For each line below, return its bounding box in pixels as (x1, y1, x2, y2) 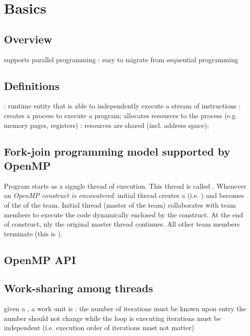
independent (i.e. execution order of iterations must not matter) (4, 322, 195, 333)
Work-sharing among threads (4, 281, 153, 296)
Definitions (4, 78, 60, 93)
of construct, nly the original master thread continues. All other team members (4, 219, 240, 229)
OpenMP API (4, 252, 76, 267)
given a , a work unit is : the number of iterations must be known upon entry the (4, 303, 246, 314)
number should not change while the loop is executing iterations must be (4, 313, 221, 323)
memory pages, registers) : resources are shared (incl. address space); (4, 120, 209, 130)
